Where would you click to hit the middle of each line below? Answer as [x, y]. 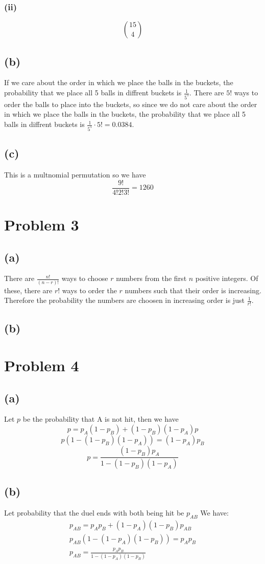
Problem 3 [42, 224]
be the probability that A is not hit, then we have [101, 419]
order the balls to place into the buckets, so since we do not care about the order [131, 104]
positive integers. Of [227, 278]
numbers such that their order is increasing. [193, 290]
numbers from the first [151, 278]
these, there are [28, 290]
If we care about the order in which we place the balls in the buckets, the [119, 82]
